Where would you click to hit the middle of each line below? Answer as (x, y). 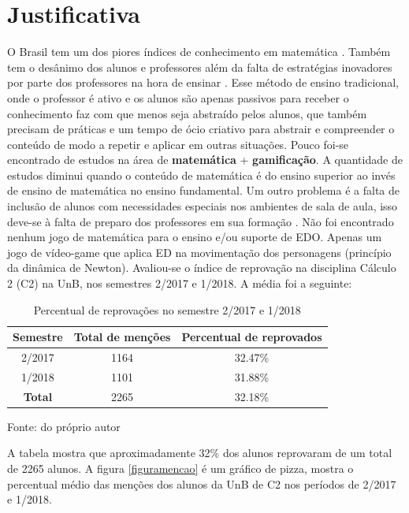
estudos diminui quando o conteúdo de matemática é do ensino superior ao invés (201, 175)
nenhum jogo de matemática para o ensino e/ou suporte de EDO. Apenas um (195, 237)
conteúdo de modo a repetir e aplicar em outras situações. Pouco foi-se (178, 144)
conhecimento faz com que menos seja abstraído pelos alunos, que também (187, 113)
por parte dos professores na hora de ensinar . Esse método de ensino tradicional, (203, 82)
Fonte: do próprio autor (64, 426)
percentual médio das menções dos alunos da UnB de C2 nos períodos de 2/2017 (202, 483)
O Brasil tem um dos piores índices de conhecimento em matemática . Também (199, 52)
